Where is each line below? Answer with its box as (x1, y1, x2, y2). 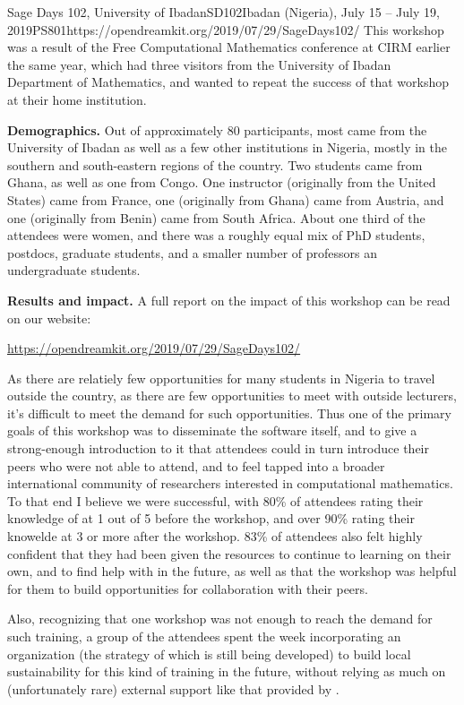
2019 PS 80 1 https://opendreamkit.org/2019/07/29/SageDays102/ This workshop (7, 20, 444, 39)
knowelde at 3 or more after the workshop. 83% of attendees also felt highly (7, 527, 423, 546)
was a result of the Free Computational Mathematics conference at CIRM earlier (7, 38, 451, 56)
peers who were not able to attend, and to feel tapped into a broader (7, 456, 385, 475)
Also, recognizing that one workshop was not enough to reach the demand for (7, 609, 433, 628)
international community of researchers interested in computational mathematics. (7, 474, 453, 493)
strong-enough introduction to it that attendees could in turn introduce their (7, 439, 429, 458)
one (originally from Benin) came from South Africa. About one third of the (7, 208, 425, 227)
